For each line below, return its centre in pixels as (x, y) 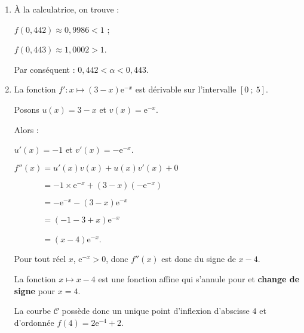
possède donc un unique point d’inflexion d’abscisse (156, 311)
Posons (27, 109)
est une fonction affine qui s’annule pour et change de (199, 278)
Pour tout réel (40, 259)
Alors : (26, 129)
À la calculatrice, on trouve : (67, 9)
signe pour (35, 290)
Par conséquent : (44, 69)
